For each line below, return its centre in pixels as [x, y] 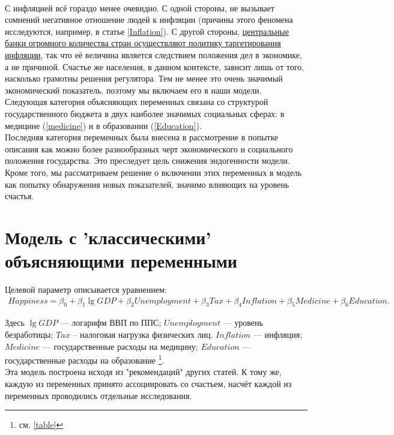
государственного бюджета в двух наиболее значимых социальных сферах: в [145, 113]
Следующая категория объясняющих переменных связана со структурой [137, 102]
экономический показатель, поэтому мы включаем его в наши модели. [133, 90]
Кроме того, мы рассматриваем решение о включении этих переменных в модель [153, 172]
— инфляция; [278, 334]
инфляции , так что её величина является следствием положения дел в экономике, [153, 54]
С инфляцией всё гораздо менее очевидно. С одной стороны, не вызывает [140, 7]
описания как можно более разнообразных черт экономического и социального [149, 148]
